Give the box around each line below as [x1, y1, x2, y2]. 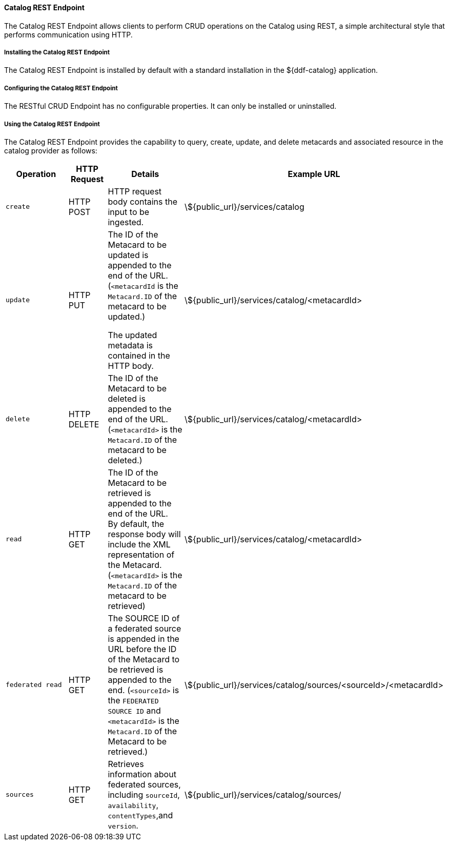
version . [108, 820, 138, 831]
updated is [108, 249, 149, 260]
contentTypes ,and [108, 810, 173, 820]
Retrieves [108, 758, 144, 769]
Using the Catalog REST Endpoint [4, 120, 100, 128]
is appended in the [108, 633, 179, 644]
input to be [108, 206, 150, 217]
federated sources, [108, 779, 181, 790]
